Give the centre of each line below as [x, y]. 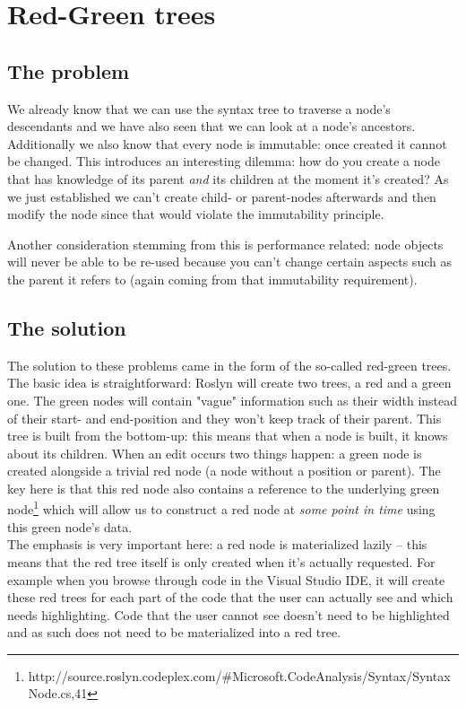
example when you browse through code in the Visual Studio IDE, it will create [226, 579]
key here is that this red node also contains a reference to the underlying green [224, 488]
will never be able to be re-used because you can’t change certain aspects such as [229, 262]
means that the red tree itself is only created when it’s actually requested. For [221, 561]
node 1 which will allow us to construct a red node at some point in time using [221, 508]
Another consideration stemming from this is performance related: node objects [225, 244]
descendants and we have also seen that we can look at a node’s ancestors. [211, 126]
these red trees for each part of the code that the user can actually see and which [230, 597]
